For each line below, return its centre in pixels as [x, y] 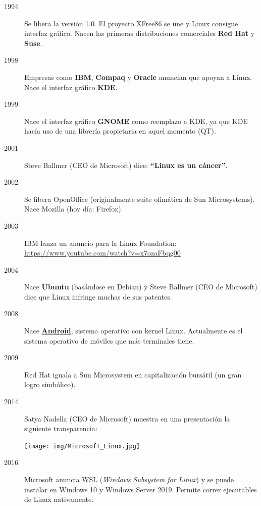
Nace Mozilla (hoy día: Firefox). [74, 209]
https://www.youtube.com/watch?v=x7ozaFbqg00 [102, 253]
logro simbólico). [50, 384]
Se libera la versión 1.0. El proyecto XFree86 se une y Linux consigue [131, 23]
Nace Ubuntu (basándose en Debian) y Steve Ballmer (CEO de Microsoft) [141, 287]
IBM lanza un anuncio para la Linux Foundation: [100, 243]
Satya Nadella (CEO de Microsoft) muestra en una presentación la [127, 418]
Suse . [33, 43]
